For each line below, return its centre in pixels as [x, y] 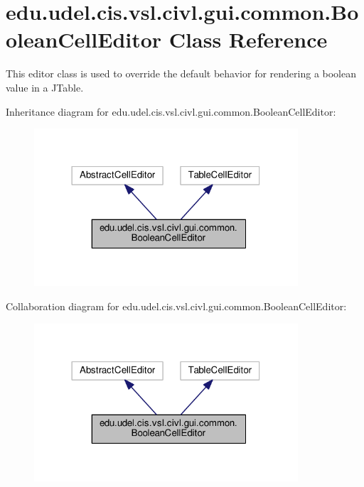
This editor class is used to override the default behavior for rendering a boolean [181, 73]
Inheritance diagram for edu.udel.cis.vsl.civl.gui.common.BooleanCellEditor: [171, 111]
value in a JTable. [45, 87]
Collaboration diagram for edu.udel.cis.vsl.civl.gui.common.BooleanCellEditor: [176, 306]
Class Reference [248, 39]
